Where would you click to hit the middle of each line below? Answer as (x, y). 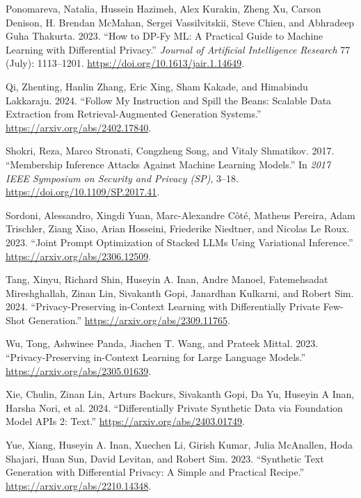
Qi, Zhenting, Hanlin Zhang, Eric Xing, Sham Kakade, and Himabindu (157, 86)
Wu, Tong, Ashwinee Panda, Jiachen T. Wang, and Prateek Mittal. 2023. (162, 343)
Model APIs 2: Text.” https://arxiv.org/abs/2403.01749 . (125, 421)
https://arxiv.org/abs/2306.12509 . (79, 256)
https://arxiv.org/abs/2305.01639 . (79, 370)
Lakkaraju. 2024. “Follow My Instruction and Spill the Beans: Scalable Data (169, 100)
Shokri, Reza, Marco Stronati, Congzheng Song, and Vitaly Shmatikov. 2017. (170, 151)
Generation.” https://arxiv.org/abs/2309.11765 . (129, 320)
